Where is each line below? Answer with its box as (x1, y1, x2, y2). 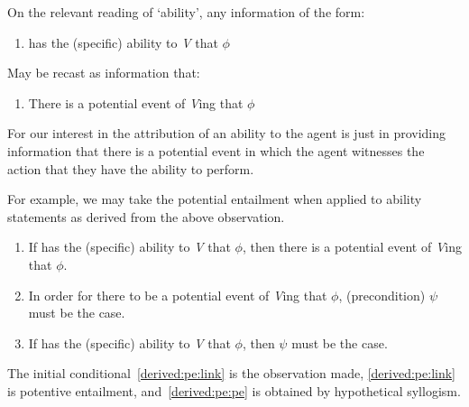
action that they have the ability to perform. (7, 159, 254, 178)
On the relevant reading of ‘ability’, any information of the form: (7, 3, 365, 21)
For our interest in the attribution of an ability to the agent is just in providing (7, 124, 446, 143)
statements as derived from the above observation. (7, 207, 285, 226)
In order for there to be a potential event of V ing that (28, 285, 327, 304)
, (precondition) (338, 285, 426, 304)
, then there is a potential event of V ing (242, 237, 462, 256)
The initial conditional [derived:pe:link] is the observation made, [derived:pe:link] (7, 364, 455, 383)
